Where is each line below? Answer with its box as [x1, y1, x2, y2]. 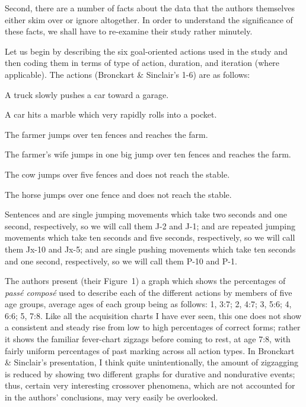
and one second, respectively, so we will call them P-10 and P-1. [5, 254, 237, 267]
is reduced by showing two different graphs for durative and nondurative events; [5, 367, 295, 380]
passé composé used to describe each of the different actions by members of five [5, 286, 292, 298]
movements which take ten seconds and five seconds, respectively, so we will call [5, 231, 295, 244]
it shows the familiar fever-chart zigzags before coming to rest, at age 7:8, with [5, 333, 291, 345]
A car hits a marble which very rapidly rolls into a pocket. [5, 108, 217, 121]
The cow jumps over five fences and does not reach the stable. [5, 168, 230, 180]
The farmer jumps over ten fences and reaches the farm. [5, 128, 208, 140]
